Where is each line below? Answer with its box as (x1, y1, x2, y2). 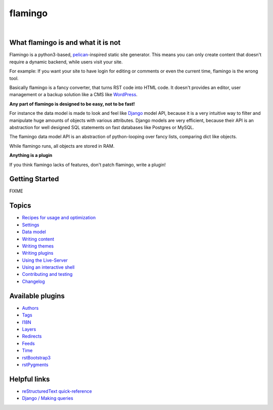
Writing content (22, 236, 55, 242)
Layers (22, 326, 36, 332)
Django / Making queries (22, 395, 73, 401)
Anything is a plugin (9, 152, 53, 158)
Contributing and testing (22, 271, 73, 277)
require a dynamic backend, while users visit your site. (9, 59, 123, 65)
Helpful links (9, 375, 50, 383)
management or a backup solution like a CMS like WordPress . (9, 92, 138, 98)
